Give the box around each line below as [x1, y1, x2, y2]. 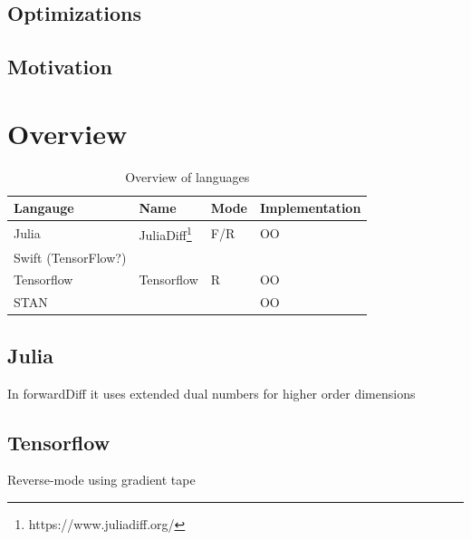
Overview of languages [125, 167, 250, 186]
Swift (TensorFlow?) [14, 247, 127, 266]
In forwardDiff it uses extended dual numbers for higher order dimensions [7, 383, 416, 402]
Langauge [14, 198, 74, 217]
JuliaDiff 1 [139, 223, 192, 244]
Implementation [259, 198, 361, 217]
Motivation [7, 53, 112, 81]
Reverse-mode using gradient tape [7, 470, 196, 489]
